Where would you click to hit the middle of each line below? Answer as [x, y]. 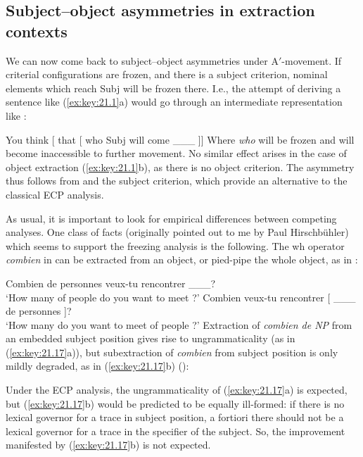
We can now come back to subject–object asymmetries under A [142, 60]
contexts [37, 31]
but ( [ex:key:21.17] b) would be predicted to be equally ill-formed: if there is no [175, 403]
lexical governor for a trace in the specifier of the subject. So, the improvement [176, 431]
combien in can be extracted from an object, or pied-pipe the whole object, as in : [182, 259]
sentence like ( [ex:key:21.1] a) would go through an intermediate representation [174, 102]
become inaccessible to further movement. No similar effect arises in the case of [176, 153]
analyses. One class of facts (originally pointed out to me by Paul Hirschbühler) [177, 232]
